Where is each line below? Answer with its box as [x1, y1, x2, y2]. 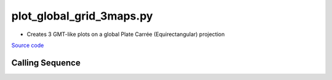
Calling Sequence [11, 57, 81, 68]
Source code [11, 42, 44, 49]
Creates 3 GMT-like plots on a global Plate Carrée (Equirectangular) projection [26, 31, 225, 38]
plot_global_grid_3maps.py [11, 9, 153, 23]
